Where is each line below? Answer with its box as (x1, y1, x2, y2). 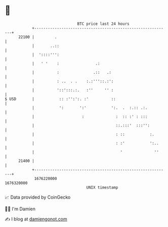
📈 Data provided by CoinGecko (5, 194, 71, 200)
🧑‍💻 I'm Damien (5, 206, 36, 212)
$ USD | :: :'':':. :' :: (5, 96, 116, 102)
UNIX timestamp (86, 185, 118, 190)
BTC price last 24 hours (77, 21, 130, 26)
